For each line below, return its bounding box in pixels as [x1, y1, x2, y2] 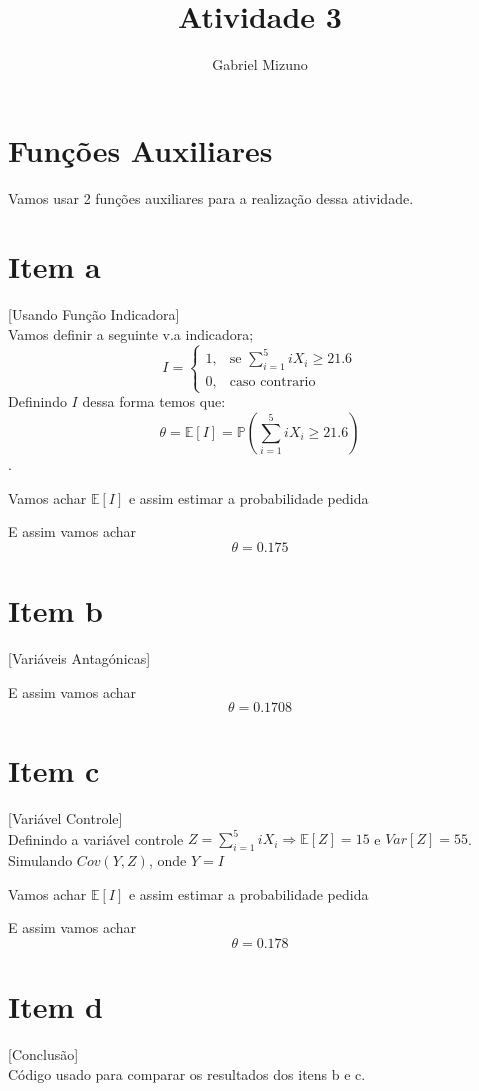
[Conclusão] [8, 1044, 79, 1065]
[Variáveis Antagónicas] [8, 647, 151, 668]
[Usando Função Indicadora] [8, 304, 180, 325]
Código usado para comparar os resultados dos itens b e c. [8, 1063, 366, 1084]
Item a [8, 246, 101, 287]
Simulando [8, 850, 73, 871]
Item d [8, 986, 103, 1027]
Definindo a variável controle [8, 828, 184, 849]
